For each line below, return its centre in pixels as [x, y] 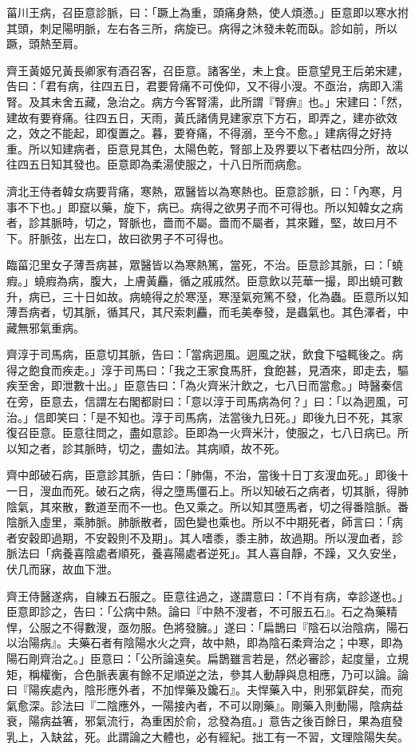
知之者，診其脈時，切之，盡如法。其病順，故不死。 [151, 448]
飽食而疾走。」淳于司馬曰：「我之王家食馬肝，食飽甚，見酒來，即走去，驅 [218, 369]
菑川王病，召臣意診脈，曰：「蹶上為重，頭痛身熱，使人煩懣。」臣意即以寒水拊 [207, 12]
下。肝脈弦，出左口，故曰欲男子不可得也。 [118, 238]
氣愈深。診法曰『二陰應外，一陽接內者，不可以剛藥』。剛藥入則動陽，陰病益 [205, 705]
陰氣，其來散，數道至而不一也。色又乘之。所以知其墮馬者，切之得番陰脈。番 [207, 506]
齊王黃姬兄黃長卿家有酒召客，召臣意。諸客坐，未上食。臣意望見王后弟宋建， [207, 70]
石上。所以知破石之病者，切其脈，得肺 [308, 491]
